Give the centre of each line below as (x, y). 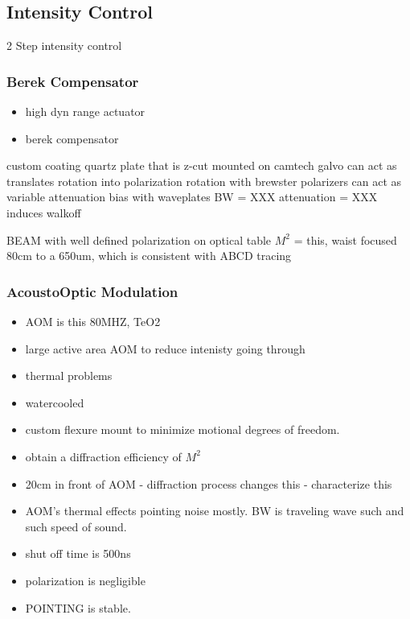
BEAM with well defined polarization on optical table (139, 239)
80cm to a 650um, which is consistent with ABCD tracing (149, 256)
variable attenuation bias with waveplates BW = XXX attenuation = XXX (192, 197)
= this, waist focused (345, 239)
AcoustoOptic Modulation (92, 291)
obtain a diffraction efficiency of (103, 456)
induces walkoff (44, 212)
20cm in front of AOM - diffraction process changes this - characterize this (209, 483)
